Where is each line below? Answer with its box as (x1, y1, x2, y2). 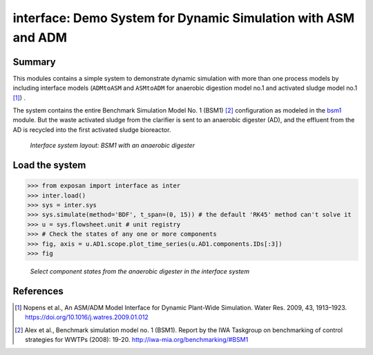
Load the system (12, 160, 86, 171)
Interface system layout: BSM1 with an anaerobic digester (30, 142, 195, 150)
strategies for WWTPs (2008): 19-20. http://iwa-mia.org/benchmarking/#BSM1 (25, 336, 249, 343)
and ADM (12, 30, 68, 45)
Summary (12, 56, 56, 68)
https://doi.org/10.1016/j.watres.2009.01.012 (25, 313, 149, 321)
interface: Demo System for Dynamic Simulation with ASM (12, 10, 355, 26)
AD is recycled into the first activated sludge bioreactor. (12, 125, 171, 134)
